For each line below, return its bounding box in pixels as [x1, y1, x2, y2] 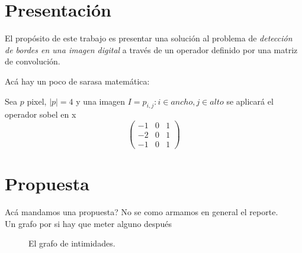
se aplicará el [226, 95, 274, 107]
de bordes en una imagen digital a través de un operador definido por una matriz [5, 43, 298, 56]
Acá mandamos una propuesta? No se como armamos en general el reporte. [5, 206, 278, 218]
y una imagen [76, 95, 126, 107]
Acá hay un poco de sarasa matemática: [5, 74, 150, 87]
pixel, [27, 95, 47, 107]
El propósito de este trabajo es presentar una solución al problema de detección [5, 32, 293, 44]
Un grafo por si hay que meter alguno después [5, 217, 172, 229]
